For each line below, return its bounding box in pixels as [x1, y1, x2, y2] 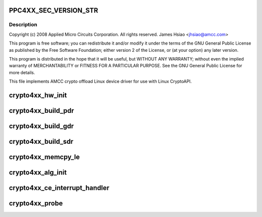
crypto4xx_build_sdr [9, 137, 74, 145]
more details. [9, 69, 35, 75]
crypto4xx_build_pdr [9, 107, 74, 115]
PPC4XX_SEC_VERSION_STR [9, 6, 98, 15]
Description [9, 21, 37, 28]
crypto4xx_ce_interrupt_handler [9, 184, 110, 192]
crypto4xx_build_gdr [9, 122, 74, 130]
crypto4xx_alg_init [9, 169, 67, 176]
